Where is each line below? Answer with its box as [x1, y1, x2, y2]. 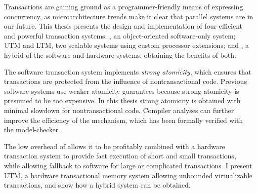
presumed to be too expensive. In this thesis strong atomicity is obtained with [4, 95, 241, 106]
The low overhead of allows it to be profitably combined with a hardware [4, 141, 225, 151]
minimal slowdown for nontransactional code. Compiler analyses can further [4, 105, 234, 115]
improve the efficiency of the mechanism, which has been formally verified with [4, 115, 243, 125]
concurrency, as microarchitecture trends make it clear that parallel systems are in [4, 11, 253, 21]
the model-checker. [4, 124, 60, 135]
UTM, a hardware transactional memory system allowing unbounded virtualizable [4, 170, 253, 180]
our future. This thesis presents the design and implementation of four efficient [4, 21, 243, 31]
